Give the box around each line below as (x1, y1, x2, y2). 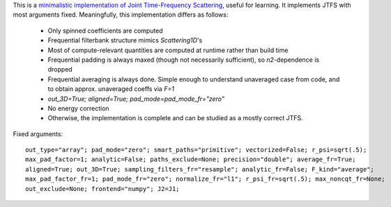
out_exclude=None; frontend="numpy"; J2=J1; (25, 185, 181, 192)
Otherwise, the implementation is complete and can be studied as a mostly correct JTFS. (47, 114, 303, 122)
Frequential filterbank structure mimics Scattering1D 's (47, 36, 203, 44)
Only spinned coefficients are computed (47, 26, 163, 35)
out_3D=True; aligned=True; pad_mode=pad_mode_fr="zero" (47, 94, 225, 103)
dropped (47, 65, 72, 74)
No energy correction (47, 104, 109, 113)
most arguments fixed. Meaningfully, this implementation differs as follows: (13, 10, 229, 19)
